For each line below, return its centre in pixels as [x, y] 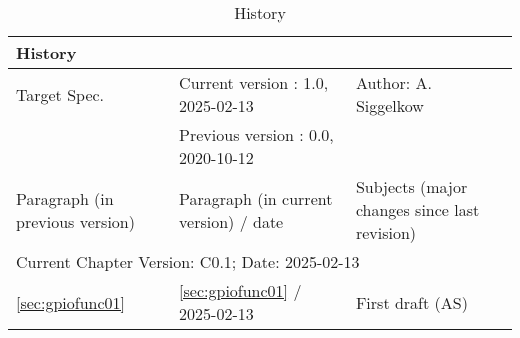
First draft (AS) [411, 302]
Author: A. [393, 82]
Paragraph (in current [256, 198]
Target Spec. [60, 94]
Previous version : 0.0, [256, 134]
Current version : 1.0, [254, 82]
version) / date [231, 221]
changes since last [417, 209]
